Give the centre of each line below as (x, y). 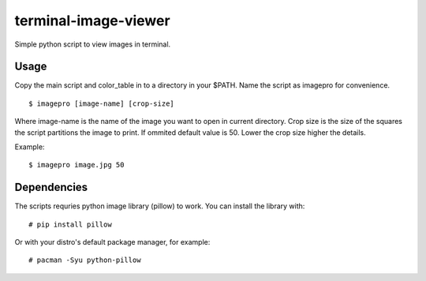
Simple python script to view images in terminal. (93, 44)
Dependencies (51, 187)
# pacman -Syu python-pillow (85, 260)
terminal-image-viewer (92, 21)
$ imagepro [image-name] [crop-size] (102, 103)
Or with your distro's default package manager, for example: (112, 242)
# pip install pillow (70, 224)
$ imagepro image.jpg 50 (77, 165)
